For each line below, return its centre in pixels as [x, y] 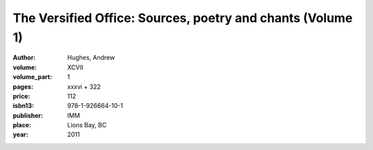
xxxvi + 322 [84, 87]
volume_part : [32, 77]
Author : [24, 58]
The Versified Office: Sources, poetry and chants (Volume [183, 18]
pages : [23, 87]
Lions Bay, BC [87, 125]
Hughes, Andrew [91, 58]
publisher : [28, 115]
